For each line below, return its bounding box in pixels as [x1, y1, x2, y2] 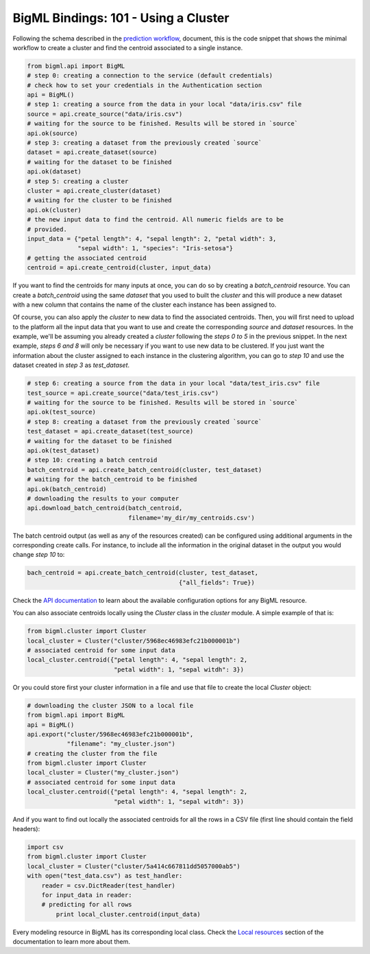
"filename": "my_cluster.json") [66, 740, 176, 748]
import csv [27, 843, 64, 850]
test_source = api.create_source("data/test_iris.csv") [27, 389, 219, 397]
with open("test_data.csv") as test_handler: [27, 872, 183, 880]
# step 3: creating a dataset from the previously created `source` [27, 139, 262, 147]
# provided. [27, 225, 68, 233]
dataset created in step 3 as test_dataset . [12, 361, 130, 370]
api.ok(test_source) [27, 408, 96, 416]
